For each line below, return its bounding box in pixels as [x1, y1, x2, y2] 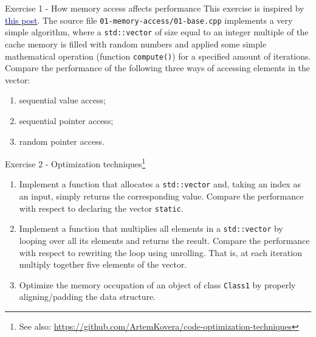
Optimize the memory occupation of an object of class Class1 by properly [19, 278, 296, 291]
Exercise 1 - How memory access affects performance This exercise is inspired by [5, 2, 304, 14]
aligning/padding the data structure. [19, 290, 156, 303]
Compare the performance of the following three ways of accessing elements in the [5, 61, 311, 74]
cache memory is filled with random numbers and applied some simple [5, 37, 267, 50]
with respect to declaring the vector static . [19, 201, 184, 214]
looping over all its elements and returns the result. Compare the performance [19, 234, 310, 246]
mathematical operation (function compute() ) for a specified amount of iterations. [5, 49, 311, 62]
